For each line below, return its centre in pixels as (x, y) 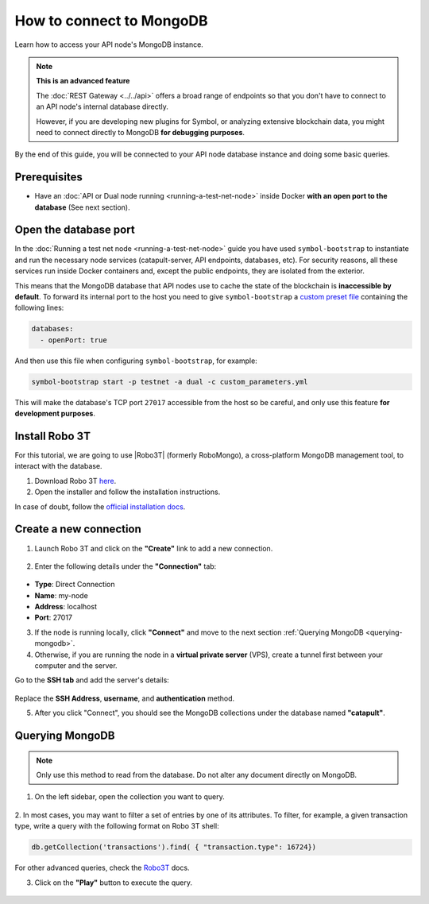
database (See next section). (82, 207)
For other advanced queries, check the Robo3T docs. (102, 868)
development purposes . (55, 414)
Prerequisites (48, 178)
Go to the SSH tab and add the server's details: (92, 680)
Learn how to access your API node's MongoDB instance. (109, 44)
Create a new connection (78, 529)
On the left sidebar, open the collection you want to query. (130, 797)
